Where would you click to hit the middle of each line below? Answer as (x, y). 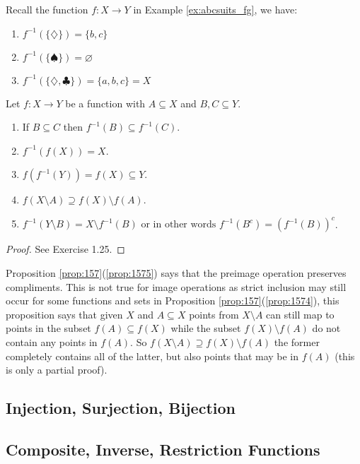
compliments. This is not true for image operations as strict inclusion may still (176, 286)
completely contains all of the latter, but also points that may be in (152, 356)
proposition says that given (64, 314)
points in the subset (48, 328)
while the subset (206, 328)
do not (326, 328)
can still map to (300, 314)
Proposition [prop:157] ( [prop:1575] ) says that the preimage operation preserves (176, 273)
